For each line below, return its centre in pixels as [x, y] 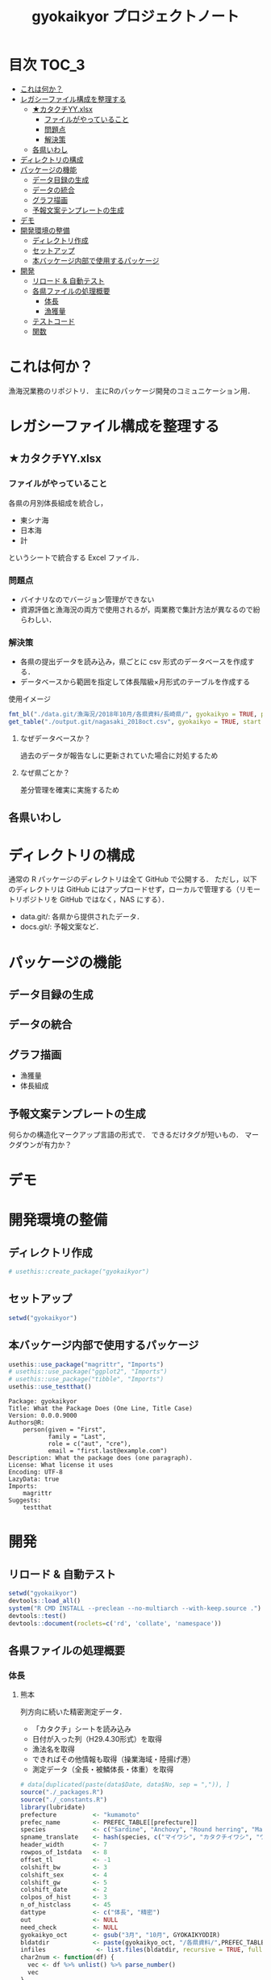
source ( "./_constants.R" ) [63, 1799]
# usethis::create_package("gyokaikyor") [79, 1272]
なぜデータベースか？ [55, 738]
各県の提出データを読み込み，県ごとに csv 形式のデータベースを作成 [133, 662]
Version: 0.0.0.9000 [43, 1416]
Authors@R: [27, 1423]
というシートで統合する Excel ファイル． [76, 557]
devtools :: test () [38, 1616]
